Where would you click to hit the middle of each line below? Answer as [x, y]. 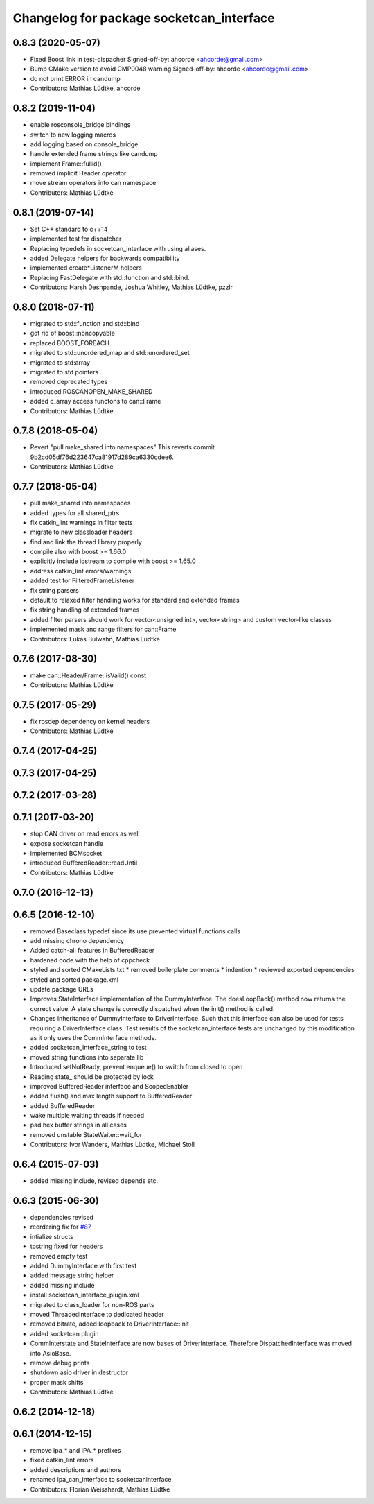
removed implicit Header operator [78, 173]
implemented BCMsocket [66, 853]
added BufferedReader [63, 1105]
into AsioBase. [51, 1353]
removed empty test [59, 1256]
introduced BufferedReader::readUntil [84, 863]
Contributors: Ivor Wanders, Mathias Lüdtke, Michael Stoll [113, 1145]
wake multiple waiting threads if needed [87, 1116]
